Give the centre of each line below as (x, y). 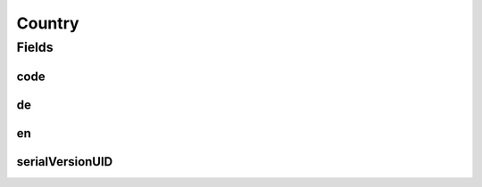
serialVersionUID (65, 162)
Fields (35, 47)
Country (48, 23)
